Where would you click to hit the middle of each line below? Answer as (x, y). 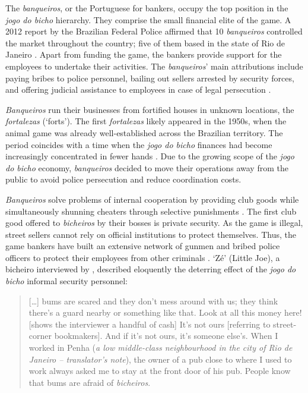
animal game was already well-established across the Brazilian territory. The (144, 132)
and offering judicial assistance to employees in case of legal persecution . (138, 89)
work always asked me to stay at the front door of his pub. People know (160, 371)
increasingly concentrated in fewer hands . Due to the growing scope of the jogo (150, 156)
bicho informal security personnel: (67, 281)
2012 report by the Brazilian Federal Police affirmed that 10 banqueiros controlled (154, 31)
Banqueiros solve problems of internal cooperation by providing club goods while (152, 199)
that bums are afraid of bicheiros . (90, 382)
